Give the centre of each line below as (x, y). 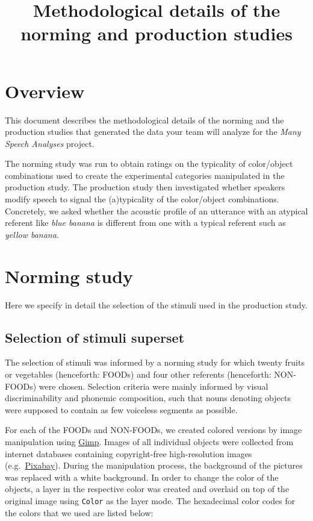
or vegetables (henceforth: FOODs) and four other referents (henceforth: (138, 374)
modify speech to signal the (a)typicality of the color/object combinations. (142, 199)
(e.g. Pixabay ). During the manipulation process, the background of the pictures (154, 465)
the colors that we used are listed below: (79, 512)
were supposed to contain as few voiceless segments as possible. (121, 409)
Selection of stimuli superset (95, 337)
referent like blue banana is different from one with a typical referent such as (145, 223)
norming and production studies (156, 33)
